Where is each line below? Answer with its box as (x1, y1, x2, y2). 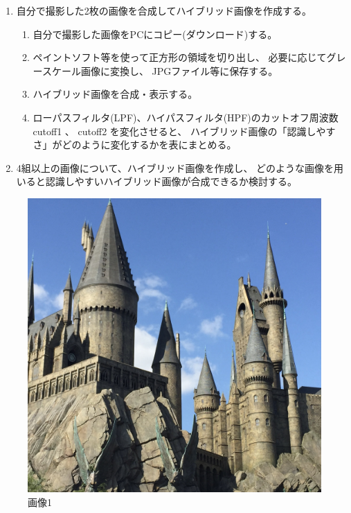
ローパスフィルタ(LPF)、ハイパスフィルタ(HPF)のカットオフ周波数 (33, 110, 339, 124)
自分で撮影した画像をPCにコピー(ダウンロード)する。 (33, 26, 278, 41)
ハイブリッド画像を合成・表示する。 (33, 87, 198, 101)
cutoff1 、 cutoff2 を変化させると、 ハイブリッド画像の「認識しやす (33, 123, 336, 138)
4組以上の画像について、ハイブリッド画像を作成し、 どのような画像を (16, 160, 334, 175)
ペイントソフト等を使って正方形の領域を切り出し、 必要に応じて (33, 50, 327, 64)
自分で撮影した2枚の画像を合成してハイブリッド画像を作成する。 (16, 3, 312, 17)
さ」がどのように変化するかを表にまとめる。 (33, 137, 237, 152)
